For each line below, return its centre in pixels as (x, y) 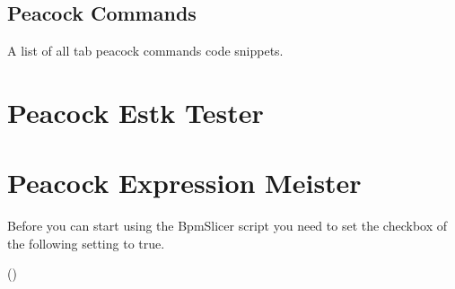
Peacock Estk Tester (136, 112)
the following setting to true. (86, 243)
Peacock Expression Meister (184, 183)
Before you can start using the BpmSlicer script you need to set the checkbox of (227, 226)
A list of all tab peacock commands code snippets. (145, 51)
